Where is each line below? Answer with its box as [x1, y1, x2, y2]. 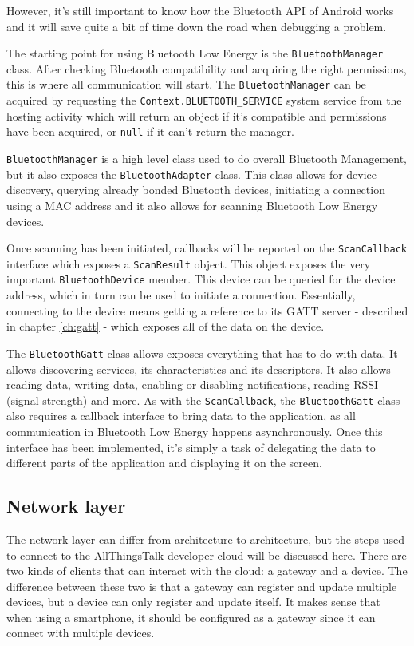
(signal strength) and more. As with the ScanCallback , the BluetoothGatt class [6, 391, 400, 408]
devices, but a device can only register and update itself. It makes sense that [6, 593, 380, 610]
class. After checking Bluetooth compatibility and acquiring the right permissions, [6, 60, 407, 77]
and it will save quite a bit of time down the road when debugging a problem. [6, 18, 387, 34]
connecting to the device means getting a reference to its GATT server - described [6, 302, 408, 319]
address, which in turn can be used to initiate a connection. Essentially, [6, 287, 356, 303]
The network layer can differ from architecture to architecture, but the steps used [6, 530, 405, 547]
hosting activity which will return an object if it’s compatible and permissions [6, 107, 387, 124]
